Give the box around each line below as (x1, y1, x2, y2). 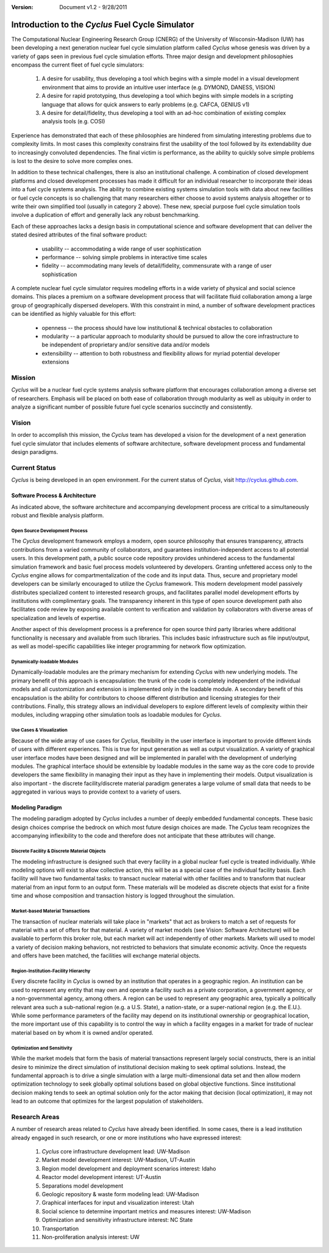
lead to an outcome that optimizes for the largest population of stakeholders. (11, 1097, 203, 1105)
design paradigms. (11, 448, 58, 456)
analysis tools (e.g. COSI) (41, 118, 105, 125)
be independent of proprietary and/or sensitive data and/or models (41, 341, 210, 348)
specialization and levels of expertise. (11, 614, 106, 621)
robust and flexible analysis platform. (11, 511, 104, 519)
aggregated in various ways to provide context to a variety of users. (11, 788, 182, 795)
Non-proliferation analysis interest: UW (41, 1233, 140, 1240)
